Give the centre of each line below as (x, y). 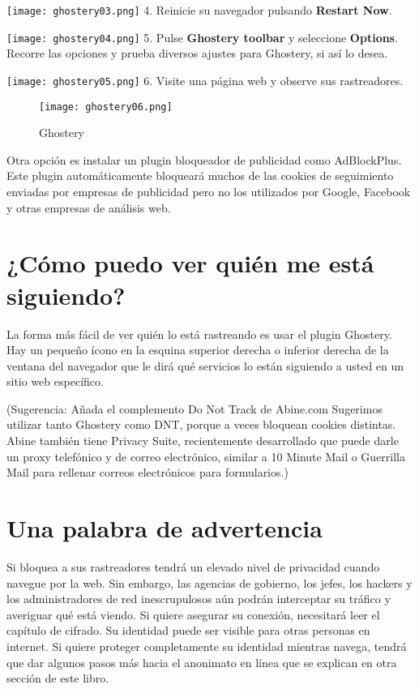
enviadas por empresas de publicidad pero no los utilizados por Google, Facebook (209, 191)
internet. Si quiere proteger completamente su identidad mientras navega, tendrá (207, 646)
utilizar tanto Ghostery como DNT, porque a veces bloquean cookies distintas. (201, 424)
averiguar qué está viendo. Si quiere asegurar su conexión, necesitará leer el (193, 614)
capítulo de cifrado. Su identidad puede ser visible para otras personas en (188, 630)
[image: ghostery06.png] (106, 107)
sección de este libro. (58, 678)
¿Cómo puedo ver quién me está (190, 263)
